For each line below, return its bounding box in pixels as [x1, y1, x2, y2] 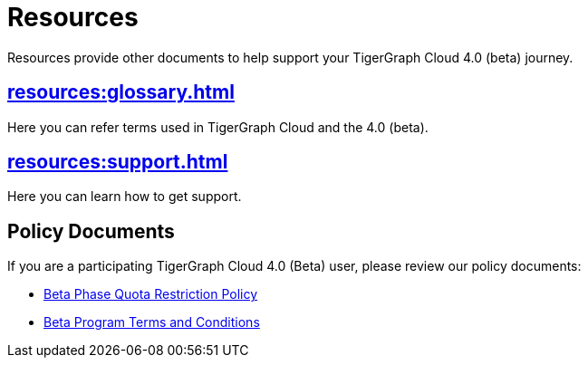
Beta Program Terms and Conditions [43, 314, 260, 331]
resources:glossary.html [7, 81, 235, 104]
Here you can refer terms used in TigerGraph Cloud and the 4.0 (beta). [7, 119, 429, 135]
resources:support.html [7, 150, 228, 174]
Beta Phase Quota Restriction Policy [43, 286, 258, 303]
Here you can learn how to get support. [7, 188, 242, 205]
